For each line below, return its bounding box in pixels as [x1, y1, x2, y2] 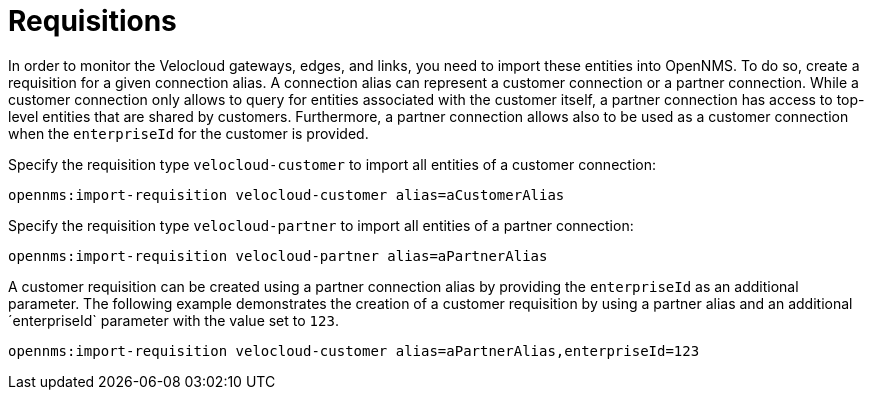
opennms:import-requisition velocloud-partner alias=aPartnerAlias [8, 247, 548, 264]
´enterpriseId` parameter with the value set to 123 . [8, 311, 339, 329]
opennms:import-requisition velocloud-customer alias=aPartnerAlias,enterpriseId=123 [8, 342, 700, 359]
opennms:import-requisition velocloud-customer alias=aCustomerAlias [8, 186, 565, 203]
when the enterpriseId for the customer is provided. [8, 124, 369, 142]
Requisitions [8, 4, 177, 38]
